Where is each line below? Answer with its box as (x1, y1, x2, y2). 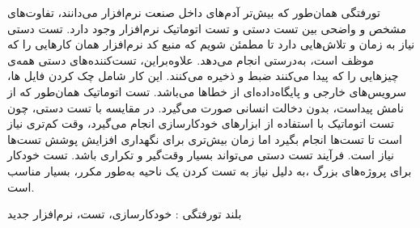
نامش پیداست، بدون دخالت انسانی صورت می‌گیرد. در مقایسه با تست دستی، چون (7, 99, 404, 116)
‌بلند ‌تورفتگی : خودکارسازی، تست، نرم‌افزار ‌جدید (7, 205, 242, 222)
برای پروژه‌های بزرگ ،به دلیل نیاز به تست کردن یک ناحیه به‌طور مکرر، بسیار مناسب (7, 162, 412, 179)
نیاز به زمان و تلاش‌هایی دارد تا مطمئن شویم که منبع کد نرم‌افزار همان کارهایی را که (7, 36, 415, 53)
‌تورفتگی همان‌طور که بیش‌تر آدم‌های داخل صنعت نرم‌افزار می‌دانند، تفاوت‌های (7, 4, 380, 20)
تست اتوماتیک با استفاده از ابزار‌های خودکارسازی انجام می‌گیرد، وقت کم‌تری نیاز (7, 115, 394, 132)
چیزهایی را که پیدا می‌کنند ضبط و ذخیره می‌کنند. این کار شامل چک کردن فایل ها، (7, 67, 399, 84)
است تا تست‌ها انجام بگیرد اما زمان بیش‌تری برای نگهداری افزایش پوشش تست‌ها (7, 130, 402, 147)
